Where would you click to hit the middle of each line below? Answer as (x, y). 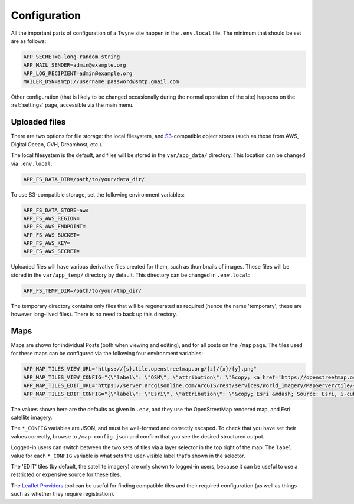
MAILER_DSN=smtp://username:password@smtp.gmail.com (101, 82)
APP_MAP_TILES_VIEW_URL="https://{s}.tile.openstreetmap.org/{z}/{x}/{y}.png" (140, 369)
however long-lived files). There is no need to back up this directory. (94, 314)
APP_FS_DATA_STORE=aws (56, 210)
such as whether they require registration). (63, 494)
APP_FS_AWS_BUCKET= (51, 235)
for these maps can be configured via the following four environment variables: (107, 354)
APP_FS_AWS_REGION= (51, 218)
